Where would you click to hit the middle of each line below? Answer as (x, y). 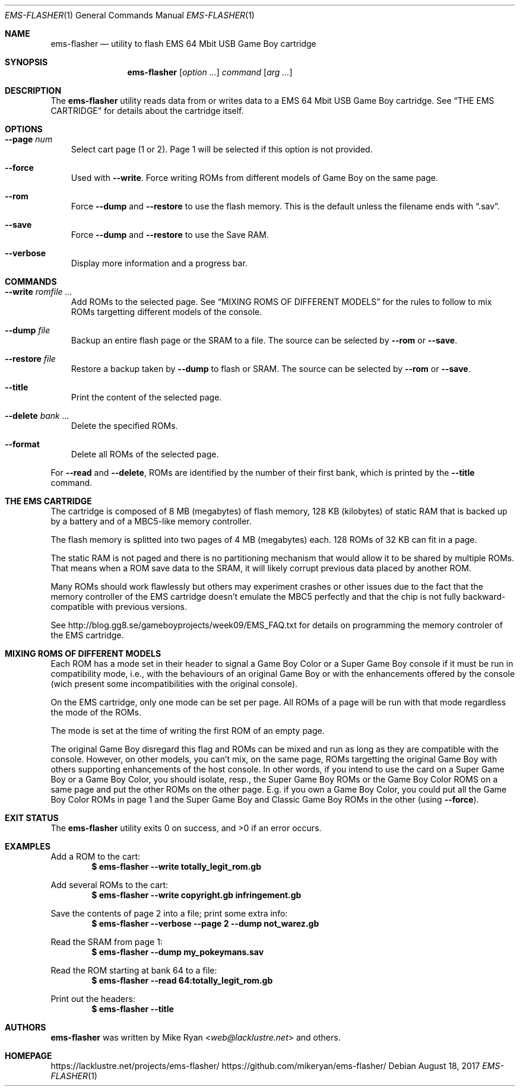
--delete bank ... (37, 416)
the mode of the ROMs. (96, 712)
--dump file (28, 330)
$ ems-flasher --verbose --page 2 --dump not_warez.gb (205, 923)
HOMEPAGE (28, 1056)
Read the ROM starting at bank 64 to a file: (134, 970)
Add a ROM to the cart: (96, 856)
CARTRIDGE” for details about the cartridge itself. (147, 111)
